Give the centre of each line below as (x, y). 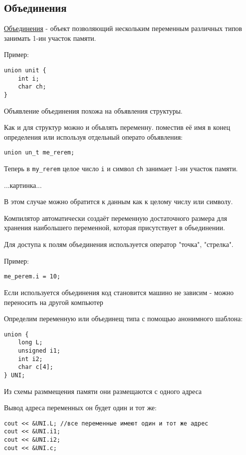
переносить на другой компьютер (54, 302)
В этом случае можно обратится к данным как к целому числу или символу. (119, 201)
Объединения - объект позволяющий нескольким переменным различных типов (123, 28)
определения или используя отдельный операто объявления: (93, 136)
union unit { (25, 70)
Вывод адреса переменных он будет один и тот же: (80, 408)
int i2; (30, 359)
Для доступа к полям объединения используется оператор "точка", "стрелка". (119, 244)
